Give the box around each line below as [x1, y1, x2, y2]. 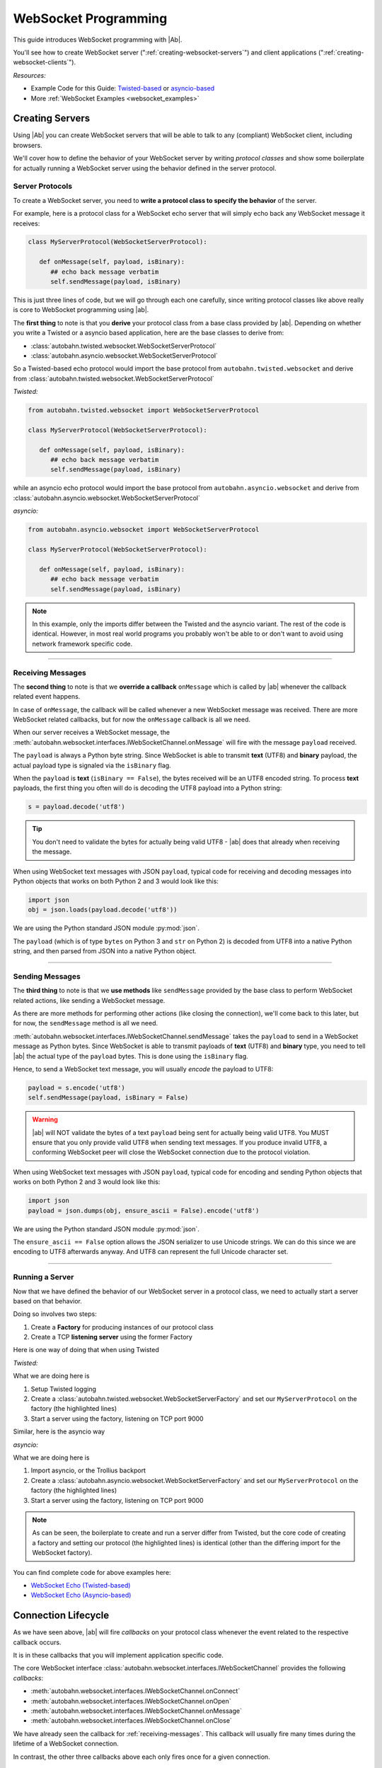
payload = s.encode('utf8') [28, 1083, 125, 1092]
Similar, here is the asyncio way [13, 1427, 105, 1436]
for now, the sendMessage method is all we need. [13, 1019, 158, 1028]
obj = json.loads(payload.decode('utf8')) [28, 906, 178, 914]
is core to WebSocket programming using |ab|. [13, 306, 149, 314]
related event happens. [13, 692, 81, 701]
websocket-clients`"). [13, 58, 76, 66]
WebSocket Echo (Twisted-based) [30, 1581, 131, 1589]
